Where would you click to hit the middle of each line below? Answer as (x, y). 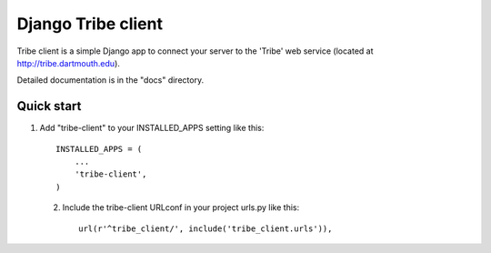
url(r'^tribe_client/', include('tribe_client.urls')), (205, 228)
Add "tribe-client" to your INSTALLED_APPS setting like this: (152, 128)
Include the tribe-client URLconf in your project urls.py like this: (181, 207)
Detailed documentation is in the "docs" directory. (110, 80)
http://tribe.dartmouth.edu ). (68, 63)
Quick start (49, 106)
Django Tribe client (90, 24)
